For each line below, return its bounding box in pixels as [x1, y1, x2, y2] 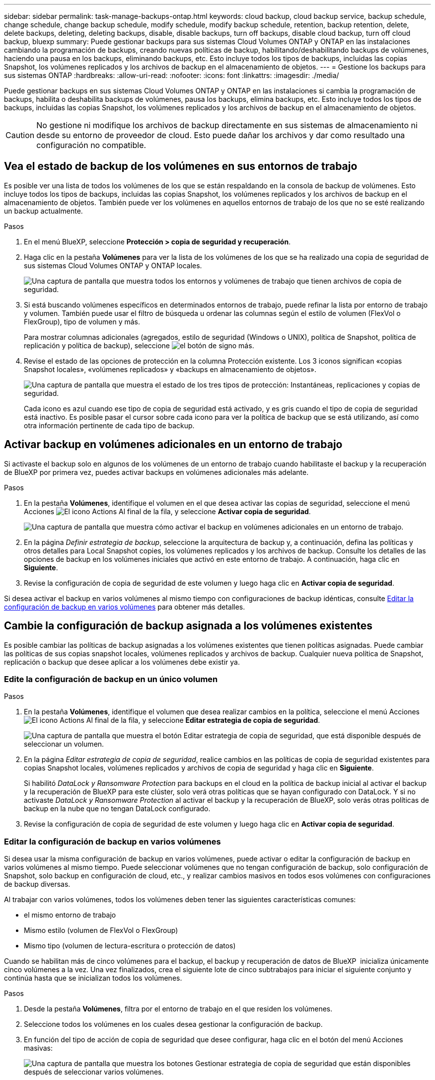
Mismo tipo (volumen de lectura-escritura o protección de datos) [24, 941, 236, 950]
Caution [5, 130, 35, 140]
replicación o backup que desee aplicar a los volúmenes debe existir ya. [4, 657, 240, 666]
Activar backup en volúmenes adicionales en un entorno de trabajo [4, 438, 343, 451]
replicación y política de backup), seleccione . [24, 341, 254, 350]
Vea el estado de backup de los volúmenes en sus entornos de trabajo [4, 160, 358, 173]
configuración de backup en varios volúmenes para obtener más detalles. [4, 602, 245, 611]
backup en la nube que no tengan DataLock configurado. [24, 804, 211, 813]
